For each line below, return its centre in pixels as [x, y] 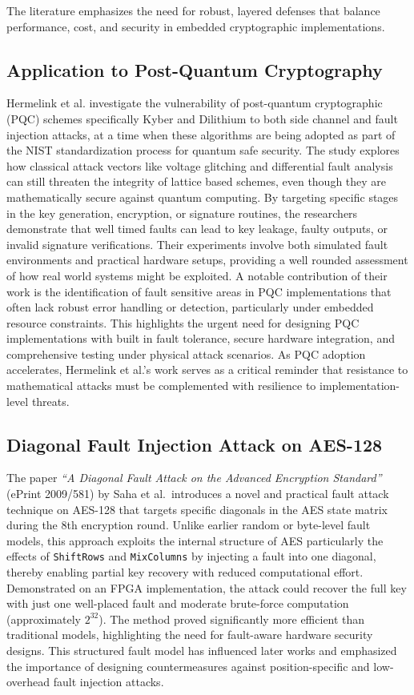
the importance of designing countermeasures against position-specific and [188, 666]
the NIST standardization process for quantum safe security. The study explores [203, 150]
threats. [50, 401]
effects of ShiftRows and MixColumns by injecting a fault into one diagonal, [191, 556]
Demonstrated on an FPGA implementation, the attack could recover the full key [207, 587]
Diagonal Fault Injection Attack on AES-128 [195, 444]
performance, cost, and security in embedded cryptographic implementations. [196, 26]
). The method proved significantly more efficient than [232, 619]
